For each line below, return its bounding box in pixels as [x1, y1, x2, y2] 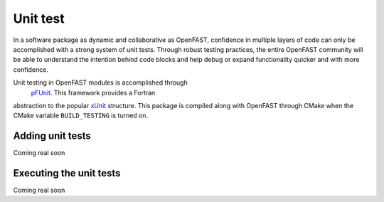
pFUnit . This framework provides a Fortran [31, 88, 156, 97]
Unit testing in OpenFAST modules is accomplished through [13, 78, 188, 87]
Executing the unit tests [13, 167, 121, 179]
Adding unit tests [13, 130, 92, 142]
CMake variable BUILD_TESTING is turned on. [13, 111, 149, 120]
